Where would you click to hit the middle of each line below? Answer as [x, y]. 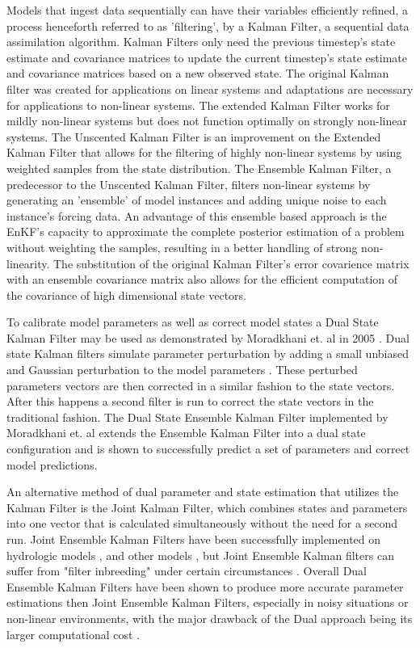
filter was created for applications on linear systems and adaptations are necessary [210, 88]
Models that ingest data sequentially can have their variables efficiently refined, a [208, 10]
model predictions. [52, 464]
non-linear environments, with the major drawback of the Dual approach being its [210, 618]
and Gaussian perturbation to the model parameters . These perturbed [182, 370]
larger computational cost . [73, 634]
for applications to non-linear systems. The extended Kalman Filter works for [198, 105]
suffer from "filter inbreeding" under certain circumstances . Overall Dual [187, 571]
